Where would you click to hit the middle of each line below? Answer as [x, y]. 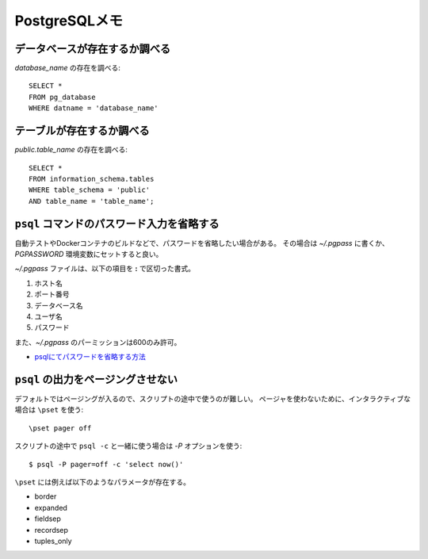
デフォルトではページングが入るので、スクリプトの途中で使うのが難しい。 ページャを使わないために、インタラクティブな [213, 399]
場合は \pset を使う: [49, 410]
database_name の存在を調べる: [67, 68]
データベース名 [59, 305]
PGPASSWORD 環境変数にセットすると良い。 [89, 254]
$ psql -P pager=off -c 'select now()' [106, 464]
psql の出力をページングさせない [96, 379]
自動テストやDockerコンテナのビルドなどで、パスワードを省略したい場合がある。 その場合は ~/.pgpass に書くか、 [202, 243]
